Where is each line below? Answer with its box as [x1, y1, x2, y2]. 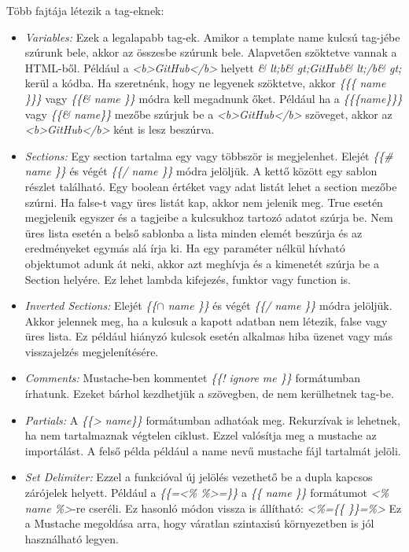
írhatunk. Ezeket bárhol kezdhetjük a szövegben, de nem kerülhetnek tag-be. [24, 385, 394, 402]
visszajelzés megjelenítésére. [24, 343, 159, 359]
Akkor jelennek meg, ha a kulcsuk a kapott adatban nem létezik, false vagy [24, 312, 388, 329]
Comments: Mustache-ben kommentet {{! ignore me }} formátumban [24, 370, 360, 386]
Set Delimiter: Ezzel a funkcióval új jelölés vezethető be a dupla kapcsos [24, 469, 373, 485]
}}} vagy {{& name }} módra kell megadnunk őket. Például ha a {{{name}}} [24, 90, 403, 106]
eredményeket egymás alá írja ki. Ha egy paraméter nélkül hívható [24, 240, 345, 256]
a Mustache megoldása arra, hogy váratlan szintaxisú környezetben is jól [24, 515, 374, 532]
